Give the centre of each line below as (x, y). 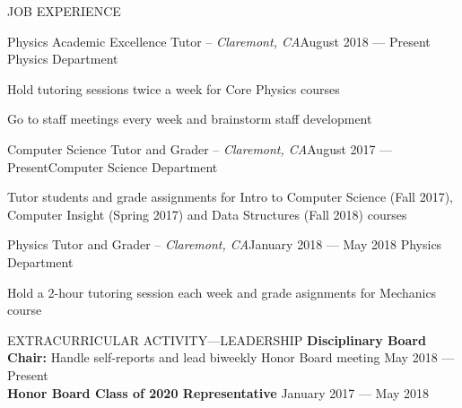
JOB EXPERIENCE (64, 11)
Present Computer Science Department (113, 166)
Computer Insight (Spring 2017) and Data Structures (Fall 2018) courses (207, 214)
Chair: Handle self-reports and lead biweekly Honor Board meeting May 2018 (222, 357)
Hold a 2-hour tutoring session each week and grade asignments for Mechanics (222, 292)
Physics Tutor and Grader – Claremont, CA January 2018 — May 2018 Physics (225, 244)
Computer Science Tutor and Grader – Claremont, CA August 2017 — (200, 148)
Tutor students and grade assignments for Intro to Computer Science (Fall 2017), (230, 197)
